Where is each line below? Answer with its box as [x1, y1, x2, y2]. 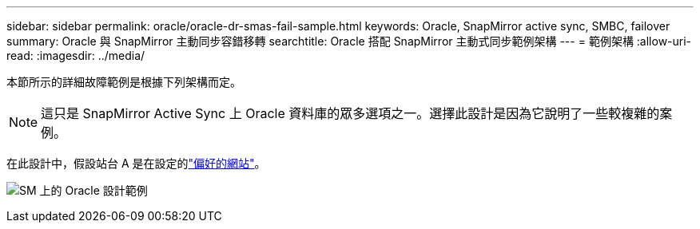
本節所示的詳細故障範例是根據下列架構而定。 [6, 75, 241, 89]
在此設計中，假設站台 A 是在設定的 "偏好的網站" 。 [6, 156, 266, 170]
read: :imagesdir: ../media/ [6, 49, 145, 62]
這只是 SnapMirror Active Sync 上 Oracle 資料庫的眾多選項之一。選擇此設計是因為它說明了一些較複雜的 [41, 105, 660, 121]
